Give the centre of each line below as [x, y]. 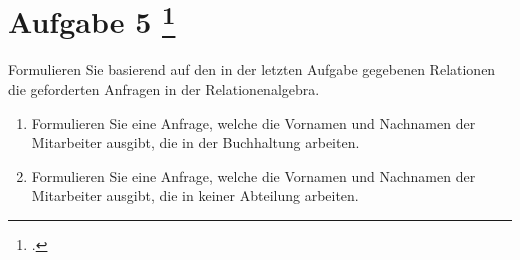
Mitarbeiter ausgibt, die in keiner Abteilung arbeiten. [195, 195]
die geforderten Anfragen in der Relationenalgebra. [164, 89]
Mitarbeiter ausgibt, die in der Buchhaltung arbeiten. [195, 142]
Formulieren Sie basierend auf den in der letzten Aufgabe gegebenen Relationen [252, 69]
